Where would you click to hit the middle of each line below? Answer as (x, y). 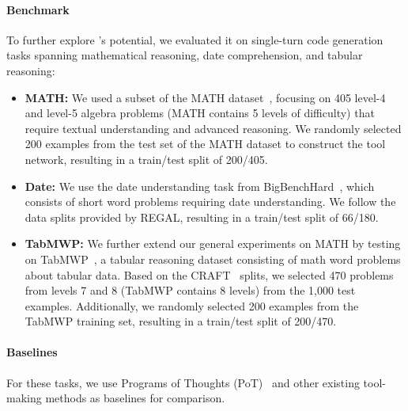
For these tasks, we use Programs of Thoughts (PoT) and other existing (183, 382)
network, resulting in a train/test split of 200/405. (146, 159)
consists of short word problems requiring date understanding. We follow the (210, 202)
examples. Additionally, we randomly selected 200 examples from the (192, 305)
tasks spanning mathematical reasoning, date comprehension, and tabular (185, 55)
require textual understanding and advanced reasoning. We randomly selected (213, 128)
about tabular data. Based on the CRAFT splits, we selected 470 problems (209, 274)
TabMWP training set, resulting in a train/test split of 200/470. (181, 321)
